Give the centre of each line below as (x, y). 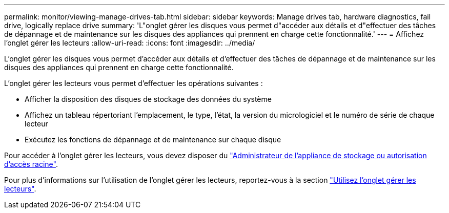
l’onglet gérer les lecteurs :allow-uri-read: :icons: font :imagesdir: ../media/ (130, 43)
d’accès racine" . (31, 164)
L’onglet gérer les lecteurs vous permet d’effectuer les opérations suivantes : (134, 83)
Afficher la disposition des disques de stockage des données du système (148, 99)
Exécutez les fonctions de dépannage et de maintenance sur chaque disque (153, 140)
